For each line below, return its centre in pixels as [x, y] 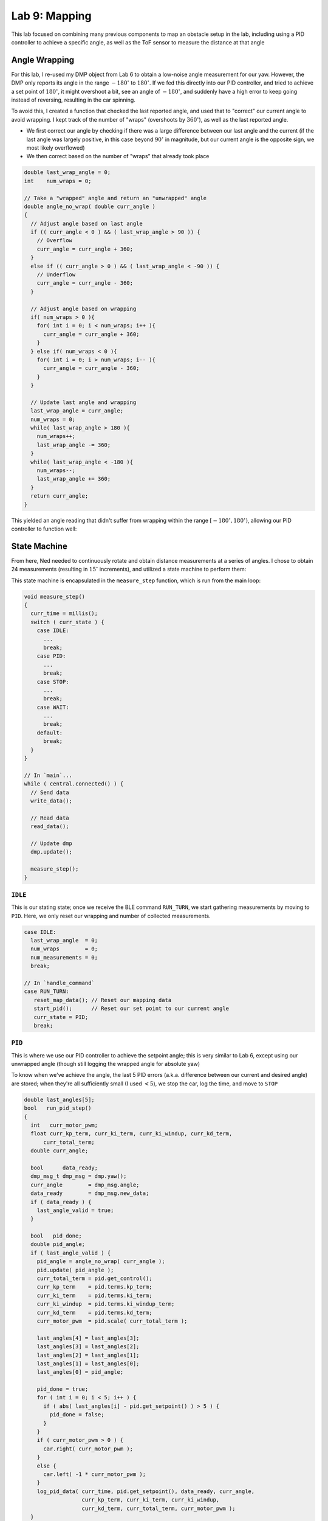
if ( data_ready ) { [61, 1202]
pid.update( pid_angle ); [75, 1270]
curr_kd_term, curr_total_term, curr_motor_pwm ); [159, 1508]
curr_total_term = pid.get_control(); [94, 1279]
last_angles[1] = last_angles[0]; [88, 1363]
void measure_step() [54, 597]
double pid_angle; [58, 1244]
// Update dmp [52, 843]
